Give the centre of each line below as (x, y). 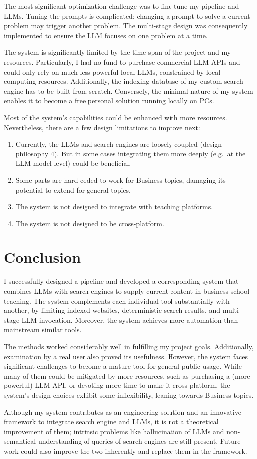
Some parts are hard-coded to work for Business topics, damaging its (121, 180)
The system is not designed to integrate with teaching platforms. (114, 206)
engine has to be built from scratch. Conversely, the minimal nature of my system (128, 91)
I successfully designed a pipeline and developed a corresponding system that (121, 281)
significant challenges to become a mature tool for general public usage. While (123, 366)
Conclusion (43, 257)
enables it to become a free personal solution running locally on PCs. (109, 101)
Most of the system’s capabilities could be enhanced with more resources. (116, 117)
